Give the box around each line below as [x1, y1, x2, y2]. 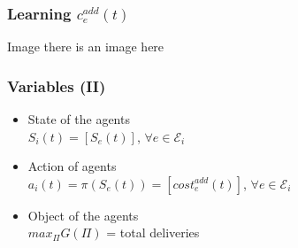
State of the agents [27, 110, 130, 128]
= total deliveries [106, 223, 200, 242]
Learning [7, 2, 72, 24]
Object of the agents [27, 205, 139, 224]
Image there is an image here [7, 37, 164, 56]
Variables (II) [7, 74, 106, 97]
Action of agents [27, 157, 117, 175]
